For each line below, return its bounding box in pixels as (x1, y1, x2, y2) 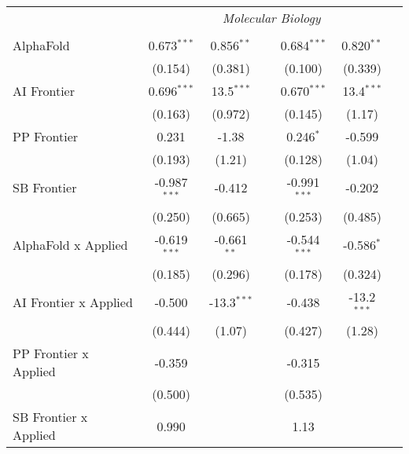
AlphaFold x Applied (13, 236, 128, 254)
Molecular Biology (222, 9, 321, 27)
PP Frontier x (13, 344, 89, 363)
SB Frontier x (13, 408, 88, 427)
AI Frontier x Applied (13, 292, 133, 311)
